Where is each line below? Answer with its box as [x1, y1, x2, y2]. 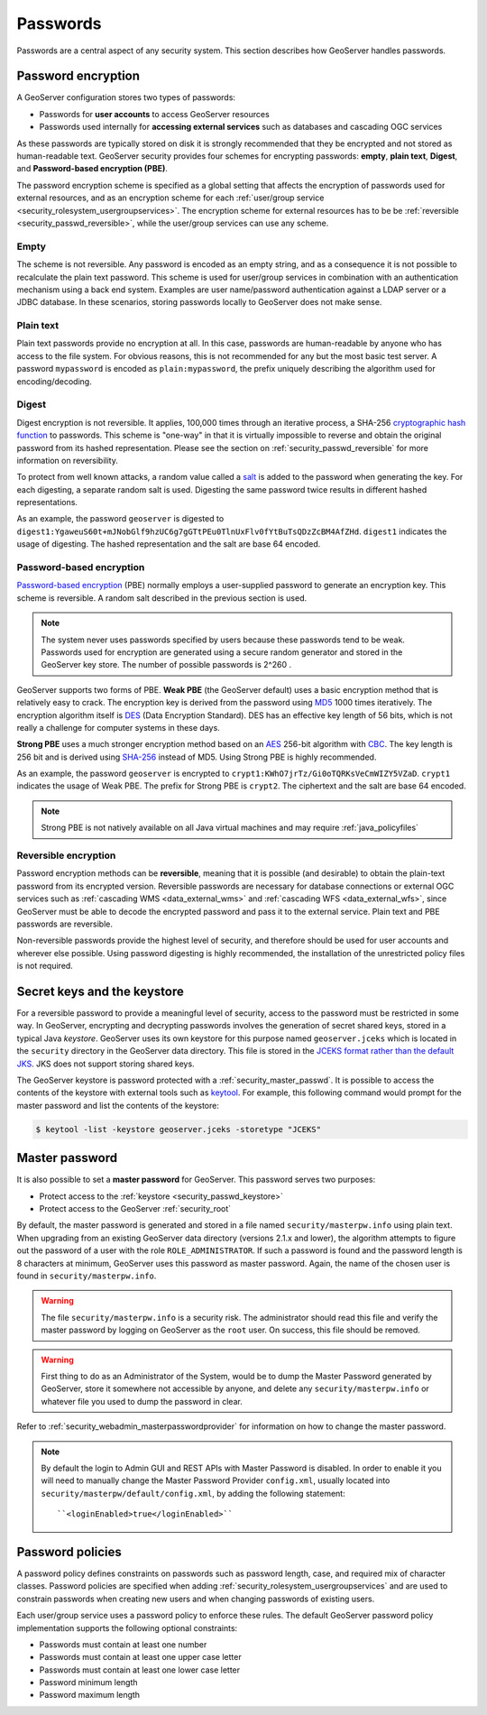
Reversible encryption [16, 849, 116, 862]
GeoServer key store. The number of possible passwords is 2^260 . [41, 659, 292, 670]
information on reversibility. [16, 455, 119, 466]
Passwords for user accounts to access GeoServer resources [39, 108, 270, 119]
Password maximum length [39, 1690, 140, 1701]
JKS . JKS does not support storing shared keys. [16, 1058, 195, 1069]
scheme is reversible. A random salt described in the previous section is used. [16, 592, 308, 604]
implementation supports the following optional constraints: [16, 1622, 238, 1633]
